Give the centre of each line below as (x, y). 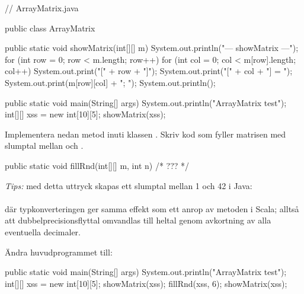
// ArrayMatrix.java (42, 8)
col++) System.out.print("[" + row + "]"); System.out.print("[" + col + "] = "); (149, 71)
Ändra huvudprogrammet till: (59, 252)
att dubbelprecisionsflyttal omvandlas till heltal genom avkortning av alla (138, 220)
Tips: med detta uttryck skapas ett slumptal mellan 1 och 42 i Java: (129, 185)
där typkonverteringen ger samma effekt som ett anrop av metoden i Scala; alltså (152, 208)
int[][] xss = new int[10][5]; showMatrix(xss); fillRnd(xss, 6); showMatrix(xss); (146, 283)
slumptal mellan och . (44, 146)
